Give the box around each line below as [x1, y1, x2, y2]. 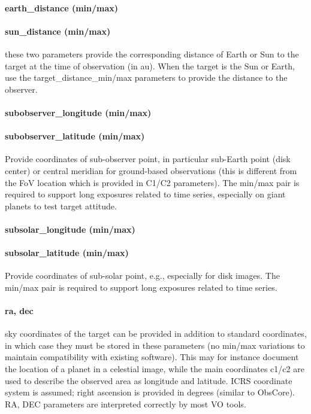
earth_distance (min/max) [5, 1, 119, 14]
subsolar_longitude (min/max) [5, 223, 135, 235]
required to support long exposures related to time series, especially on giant [5, 188, 286, 200]
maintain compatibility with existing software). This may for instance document [5, 351, 299, 363]
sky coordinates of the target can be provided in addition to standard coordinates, [5, 327, 307, 340]
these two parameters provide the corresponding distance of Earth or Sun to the [5, 47, 299, 60]
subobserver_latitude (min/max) [5, 130, 145, 142]
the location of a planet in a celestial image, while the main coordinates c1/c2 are [5, 363, 304, 375]
